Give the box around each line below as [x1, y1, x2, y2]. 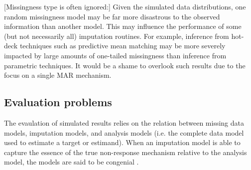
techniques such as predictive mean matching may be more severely [19, 40, 226, 51]
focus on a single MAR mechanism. [4, 70, 112, 80]
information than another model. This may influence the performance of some [4, 21, 242, 31]
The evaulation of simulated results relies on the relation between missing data [4, 117, 244, 128]
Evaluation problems [4, 94, 112, 110]
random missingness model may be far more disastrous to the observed [4, 11, 220, 21]
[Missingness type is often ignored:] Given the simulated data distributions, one [4, 1, 246, 11]
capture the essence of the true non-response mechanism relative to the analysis [4, 147, 247, 157]
